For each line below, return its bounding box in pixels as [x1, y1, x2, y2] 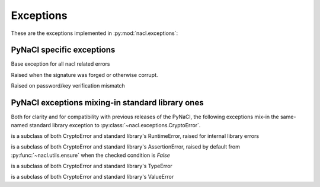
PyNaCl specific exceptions [11, 45, 116, 55]
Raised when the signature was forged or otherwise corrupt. [11, 71, 158, 78]
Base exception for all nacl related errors [11, 60, 110, 67]
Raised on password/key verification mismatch [11, 82, 126, 89]
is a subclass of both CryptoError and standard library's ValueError [11, 173, 174, 180]
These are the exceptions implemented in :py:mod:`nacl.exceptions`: [11, 30, 178, 37]
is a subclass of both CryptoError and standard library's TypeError [11, 163, 173, 170]
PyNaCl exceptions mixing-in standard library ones [11, 98, 204, 108]
